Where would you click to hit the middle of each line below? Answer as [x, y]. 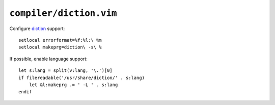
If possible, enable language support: [48, 59]
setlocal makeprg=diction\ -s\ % [60, 47]
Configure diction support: [37, 29]
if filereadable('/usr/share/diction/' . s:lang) [82, 77]
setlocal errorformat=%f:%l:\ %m [60, 40]
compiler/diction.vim [63, 13]
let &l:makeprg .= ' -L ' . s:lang [73, 85]
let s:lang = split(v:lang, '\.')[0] [66, 71]
